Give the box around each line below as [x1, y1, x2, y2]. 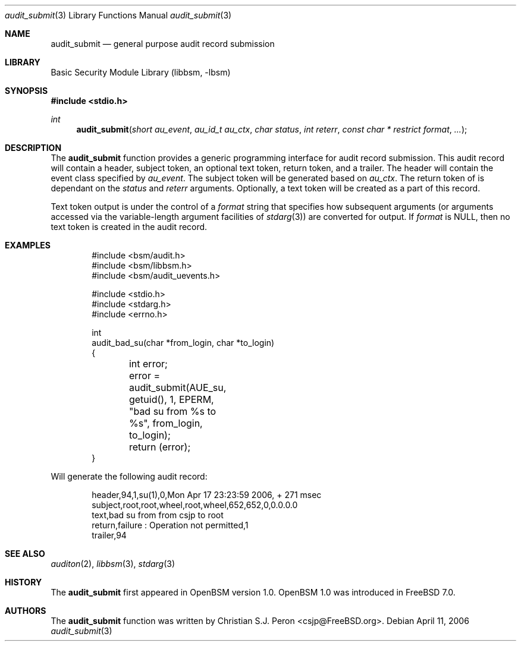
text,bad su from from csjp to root [92, 510, 224, 520]
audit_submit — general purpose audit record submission [51, 39, 275, 49]
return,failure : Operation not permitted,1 [92, 520, 249, 530]
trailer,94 [92, 530, 127, 540]
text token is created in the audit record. [51, 222, 208, 232]
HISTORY [5, 577, 42, 587]
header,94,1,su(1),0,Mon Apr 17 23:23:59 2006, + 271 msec [92, 490, 322, 500]
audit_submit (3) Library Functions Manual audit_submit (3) [5, 10, 232, 20]
